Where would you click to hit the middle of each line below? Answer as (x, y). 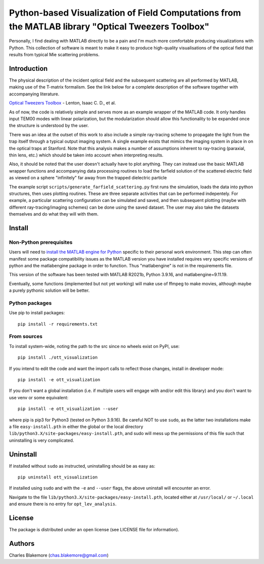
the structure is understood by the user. (49, 126)
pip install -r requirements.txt (58, 324)
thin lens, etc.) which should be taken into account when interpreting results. (86, 155)
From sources (26, 336)
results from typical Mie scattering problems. (54, 55)
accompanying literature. (34, 94)
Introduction (28, 68)
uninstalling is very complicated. (42, 440)
